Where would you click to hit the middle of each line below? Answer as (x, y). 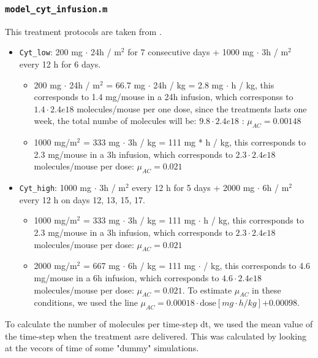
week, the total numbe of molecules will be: (115, 121)
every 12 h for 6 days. (60, 64)
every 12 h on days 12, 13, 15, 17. (82, 199)
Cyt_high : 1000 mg (55, 188)
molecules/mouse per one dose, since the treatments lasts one (192, 108)
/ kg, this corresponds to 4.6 (257, 266)
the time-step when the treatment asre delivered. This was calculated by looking (156, 336)
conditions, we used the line (86, 302)
